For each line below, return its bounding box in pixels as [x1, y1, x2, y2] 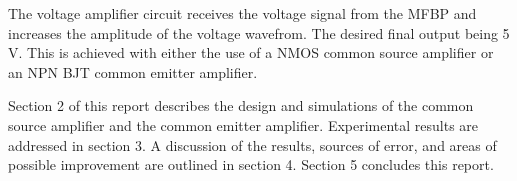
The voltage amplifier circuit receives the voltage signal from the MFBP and [8, 3, 477, 23]
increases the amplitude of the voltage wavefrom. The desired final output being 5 [8, 22, 510, 43]
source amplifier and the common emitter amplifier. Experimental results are [8, 114, 479, 135]
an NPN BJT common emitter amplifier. [8, 61, 258, 82]
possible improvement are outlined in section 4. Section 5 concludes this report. [8, 154, 494, 175]
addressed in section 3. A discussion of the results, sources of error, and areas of [8, 134, 497, 155]
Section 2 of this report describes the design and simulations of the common [8, 95, 474, 116]
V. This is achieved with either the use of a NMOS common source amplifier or [8, 42, 494, 63]
